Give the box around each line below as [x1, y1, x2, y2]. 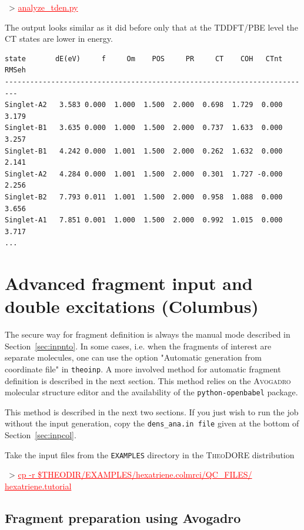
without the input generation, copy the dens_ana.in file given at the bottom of [5, 417, 299, 429]
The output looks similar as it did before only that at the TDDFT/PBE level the [5, 21, 298, 33]
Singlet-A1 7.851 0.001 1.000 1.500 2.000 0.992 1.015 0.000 [5, 216, 283, 225]
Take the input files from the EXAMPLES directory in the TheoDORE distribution [5, 448, 295, 461]
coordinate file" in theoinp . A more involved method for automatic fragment [5, 362, 281, 375]
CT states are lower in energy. [5, 32, 113, 45]
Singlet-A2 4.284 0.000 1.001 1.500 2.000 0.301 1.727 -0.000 [5, 169, 283, 178]
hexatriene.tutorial [5, 479, 72, 492]
